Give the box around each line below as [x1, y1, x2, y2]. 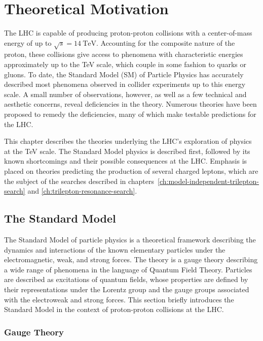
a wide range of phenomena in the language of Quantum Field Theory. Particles [4, 264, 252, 274]
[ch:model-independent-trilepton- [158, 175, 259, 186]
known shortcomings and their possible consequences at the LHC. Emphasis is [4, 156, 247, 166]
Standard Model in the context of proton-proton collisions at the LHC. [4, 304, 224, 315]
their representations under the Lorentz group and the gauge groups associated [4, 284, 249, 294]
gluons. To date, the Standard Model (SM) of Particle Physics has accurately [4, 69, 244, 79]
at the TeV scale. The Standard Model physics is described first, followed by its [4, 145, 250, 156]
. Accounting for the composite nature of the [96, 37, 235, 48]
